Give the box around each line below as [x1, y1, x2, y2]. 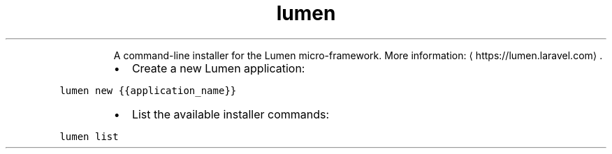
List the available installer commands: [131, 107, 330, 121]
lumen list [59, 130, 119, 142]
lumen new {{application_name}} [59, 84, 237, 96]
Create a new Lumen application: [131, 61, 305, 75]
